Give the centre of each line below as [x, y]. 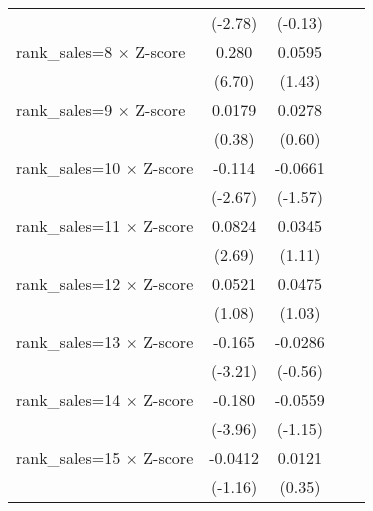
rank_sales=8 [64, 51]
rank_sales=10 [68, 167]
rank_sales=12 [68, 283]
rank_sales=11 [68, 225]
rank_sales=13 [68, 341]
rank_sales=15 [68, 457]
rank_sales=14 [68, 399]
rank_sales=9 [64, 109]
